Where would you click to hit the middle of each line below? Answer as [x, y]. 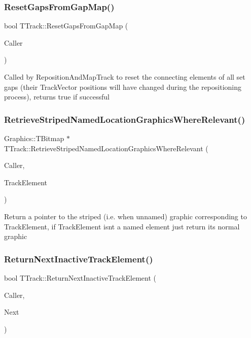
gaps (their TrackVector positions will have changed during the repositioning [123, 87]
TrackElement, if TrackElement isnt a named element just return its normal [122, 226]
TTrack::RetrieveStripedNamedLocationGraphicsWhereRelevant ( [106, 148]
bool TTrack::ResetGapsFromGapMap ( [66, 26]
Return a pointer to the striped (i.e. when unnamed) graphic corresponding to [126, 216]
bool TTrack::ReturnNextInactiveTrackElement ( [80, 277]
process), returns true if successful [57, 97]
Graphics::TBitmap [34, 138]
